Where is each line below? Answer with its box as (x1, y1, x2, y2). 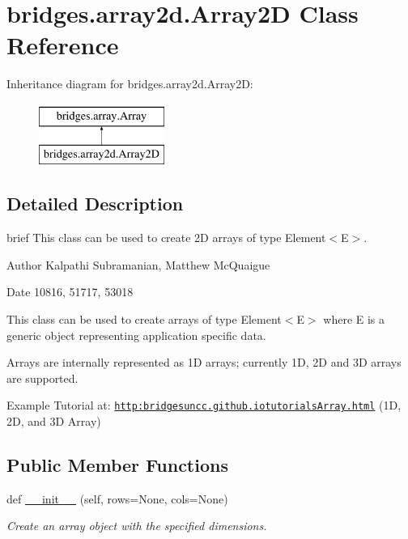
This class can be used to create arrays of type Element (6, 311, 282, 328)
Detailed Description (6, 191, 184, 216)
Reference (6, 28, 119, 62)
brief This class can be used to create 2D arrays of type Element (6, 229, 326, 246)
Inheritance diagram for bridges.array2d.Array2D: (6, 75, 253, 92)
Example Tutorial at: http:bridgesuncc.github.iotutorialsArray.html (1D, (6, 397, 402, 414)
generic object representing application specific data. (6, 326, 266, 343)
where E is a (323, 311, 385, 328)
